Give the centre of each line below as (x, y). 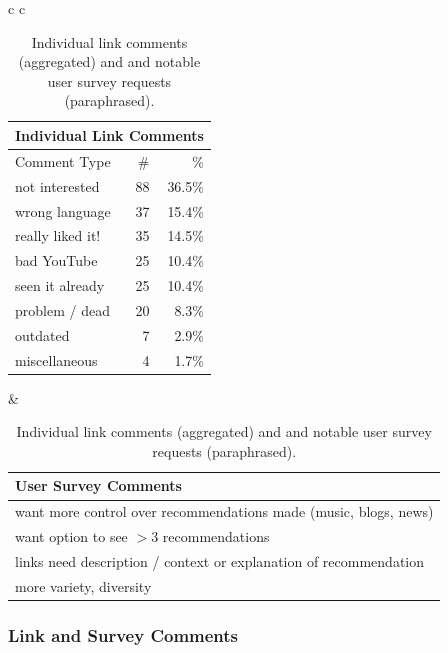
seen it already (60, 285)
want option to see (71, 536)
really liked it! (58, 235)
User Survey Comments (98, 485)
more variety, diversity (83, 585)
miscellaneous (56, 359)
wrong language (63, 210)
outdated (42, 334)
